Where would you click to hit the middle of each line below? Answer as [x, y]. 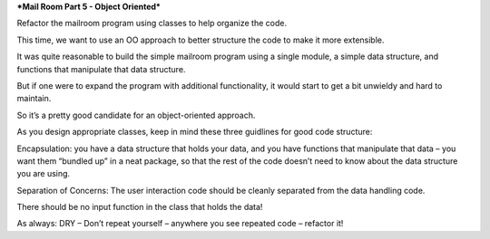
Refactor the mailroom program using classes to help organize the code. [152, 24]
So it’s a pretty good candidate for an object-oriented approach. [136, 115]
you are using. [44, 174]
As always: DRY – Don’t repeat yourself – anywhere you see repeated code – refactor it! [180, 224]
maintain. [34, 99]
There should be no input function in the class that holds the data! [140, 207]
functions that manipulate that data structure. [101, 69]
